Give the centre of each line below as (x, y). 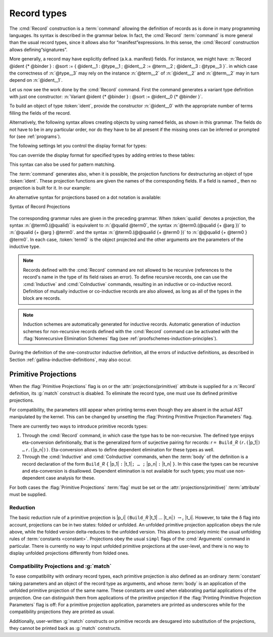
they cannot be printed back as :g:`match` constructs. (65, 628)
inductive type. (25, 246)
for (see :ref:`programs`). (35, 136)
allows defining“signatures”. (38, 49)
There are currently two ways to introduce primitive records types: (78, 426)
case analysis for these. (71, 478)
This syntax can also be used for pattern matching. (62, 164)
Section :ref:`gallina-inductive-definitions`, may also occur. (70, 360)
